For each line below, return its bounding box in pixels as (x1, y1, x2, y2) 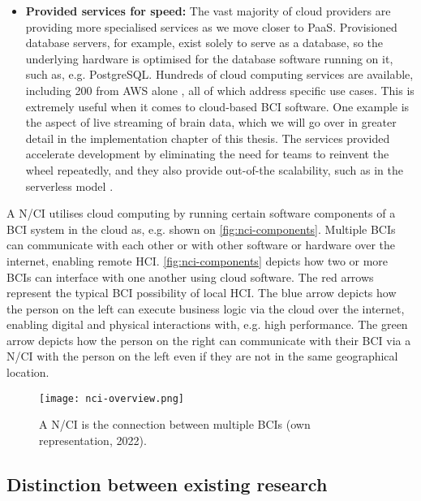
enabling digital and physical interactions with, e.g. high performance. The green (6, 316, 408, 333)
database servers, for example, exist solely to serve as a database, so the (25, 34, 384, 51)
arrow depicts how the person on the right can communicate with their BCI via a (6, 331, 411, 348)
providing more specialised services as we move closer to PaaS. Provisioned (25, 18, 397, 35)
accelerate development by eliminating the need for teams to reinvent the (25, 145, 389, 162)
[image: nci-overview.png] (39, 392, 184, 404)
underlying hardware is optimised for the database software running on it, (25, 50, 393, 67)
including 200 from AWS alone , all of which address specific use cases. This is (25, 81, 415, 98)
